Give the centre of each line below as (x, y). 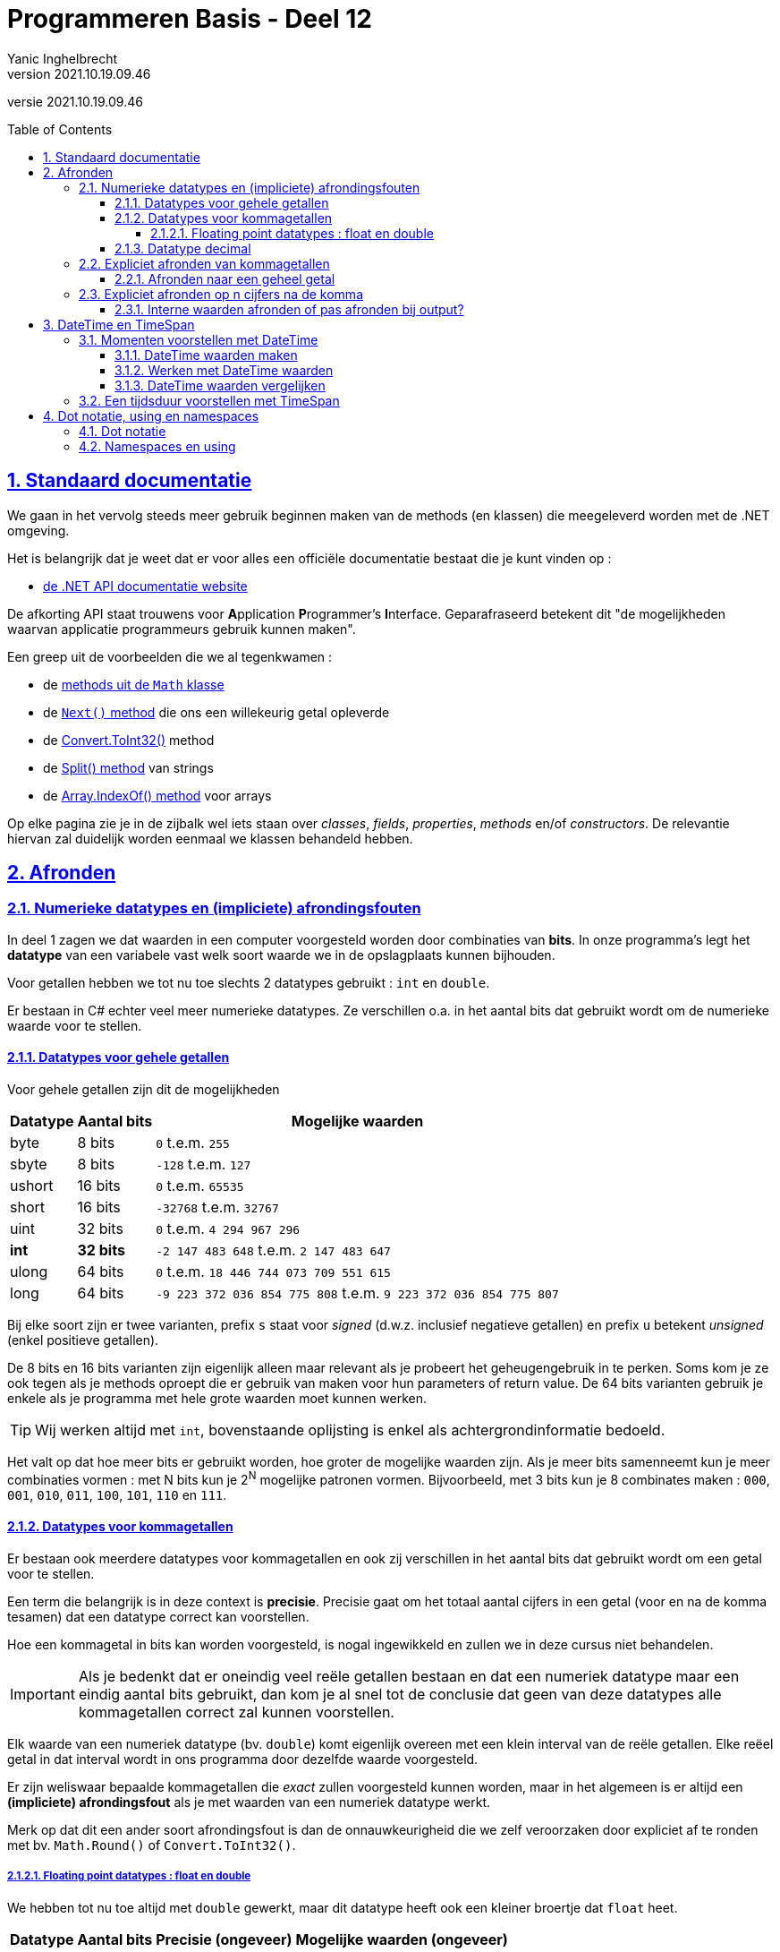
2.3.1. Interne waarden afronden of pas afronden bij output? (289, 309)
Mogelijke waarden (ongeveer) (402, 1939)
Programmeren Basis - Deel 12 (190, 19)
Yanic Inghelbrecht (63, 58)
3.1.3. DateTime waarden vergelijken (220, 385)
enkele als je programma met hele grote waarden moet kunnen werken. (217, 1399)
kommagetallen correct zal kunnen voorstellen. (236, 1712)
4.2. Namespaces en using (157, 446)
